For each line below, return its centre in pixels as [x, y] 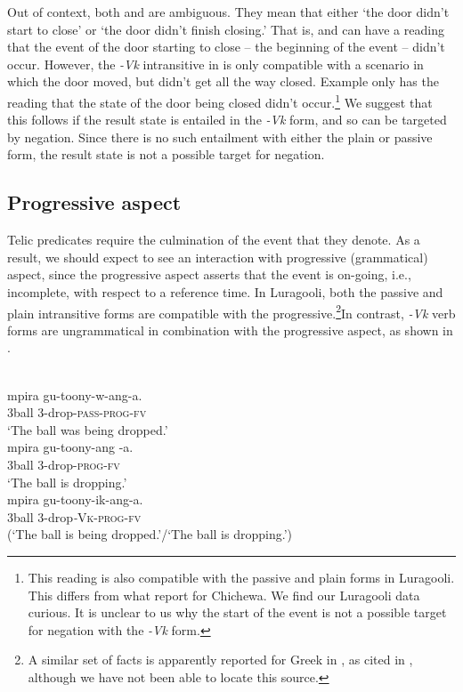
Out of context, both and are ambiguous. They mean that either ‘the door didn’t [228, 12]
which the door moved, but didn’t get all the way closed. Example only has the [223, 81]
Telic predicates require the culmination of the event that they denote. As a [214, 240]
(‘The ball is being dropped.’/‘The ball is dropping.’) [150, 534]
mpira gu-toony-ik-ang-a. [75, 499]
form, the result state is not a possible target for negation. [166, 154]
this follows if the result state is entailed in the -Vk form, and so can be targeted [227, 120]
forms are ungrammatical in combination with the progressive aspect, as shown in [230, 330]
